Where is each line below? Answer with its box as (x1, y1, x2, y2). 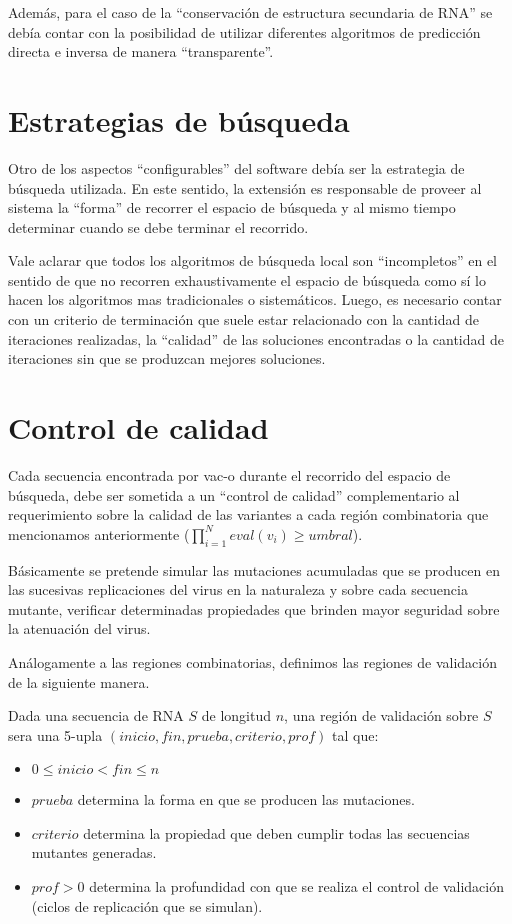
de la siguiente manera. (8, 671, 150, 692)
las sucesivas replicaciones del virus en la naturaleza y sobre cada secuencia (8, 579, 468, 600)
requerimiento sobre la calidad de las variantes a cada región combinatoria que (8, 504, 489, 525)
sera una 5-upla (8, 724, 103, 745)
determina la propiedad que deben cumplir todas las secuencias (83, 822, 470, 843)
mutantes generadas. (31, 842, 157, 863)
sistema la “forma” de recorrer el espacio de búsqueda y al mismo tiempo (8, 197, 456, 218)
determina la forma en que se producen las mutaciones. (77, 789, 415, 810)
